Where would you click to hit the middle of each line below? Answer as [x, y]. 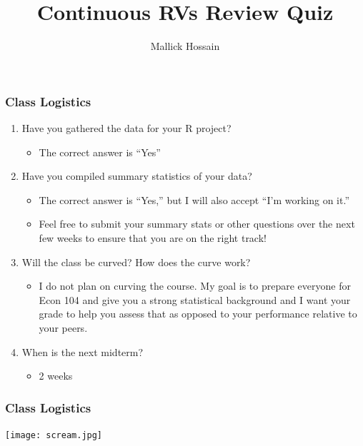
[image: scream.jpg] [54, 435]
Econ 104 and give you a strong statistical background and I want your [195, 299]
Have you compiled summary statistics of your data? [137, 176]
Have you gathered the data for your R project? [126, 128]
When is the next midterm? [83, 351]
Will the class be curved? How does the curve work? [136, 262]
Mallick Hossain [185, 46]
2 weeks [56, 376]
